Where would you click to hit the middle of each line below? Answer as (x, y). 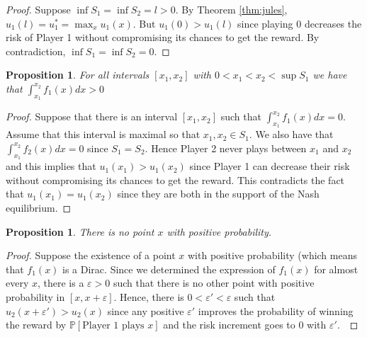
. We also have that (291, 134)
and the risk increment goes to (229, 325)
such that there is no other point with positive (214, 283)
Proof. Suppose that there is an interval (92, 116)
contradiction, (36, 51)
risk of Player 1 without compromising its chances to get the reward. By (163, 37)
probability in (35, 296)
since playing (265, 23)
